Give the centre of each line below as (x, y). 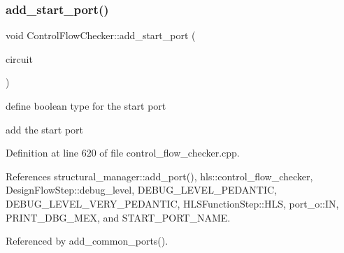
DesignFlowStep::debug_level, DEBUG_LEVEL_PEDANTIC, (141, 190)
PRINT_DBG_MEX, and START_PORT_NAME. (118, 217)
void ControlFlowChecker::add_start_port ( (101, 35)
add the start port (45, 129)
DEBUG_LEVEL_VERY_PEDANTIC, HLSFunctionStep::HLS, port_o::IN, (172, 203)
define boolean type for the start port (86, 106)
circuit (19, 58)
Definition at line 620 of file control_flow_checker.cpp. (123, 153)
